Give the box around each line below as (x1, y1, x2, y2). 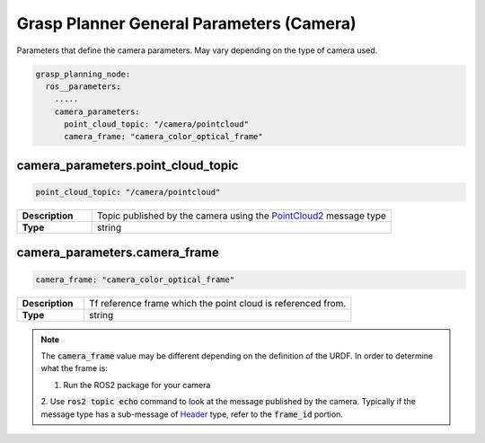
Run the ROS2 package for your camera (63, 379, 211, 390)
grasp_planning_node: (35, 68, 131, 79)
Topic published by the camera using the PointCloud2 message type (96, 209, 386, 222)
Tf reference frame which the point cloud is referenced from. (88, 297, 347, 309)
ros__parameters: (45, 81, 121, 92)
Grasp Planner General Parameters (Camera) (16, 13, 357, 33)
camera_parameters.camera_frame (16, 245, 220, 261)
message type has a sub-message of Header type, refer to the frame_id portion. (40, 409, 343, 420)
